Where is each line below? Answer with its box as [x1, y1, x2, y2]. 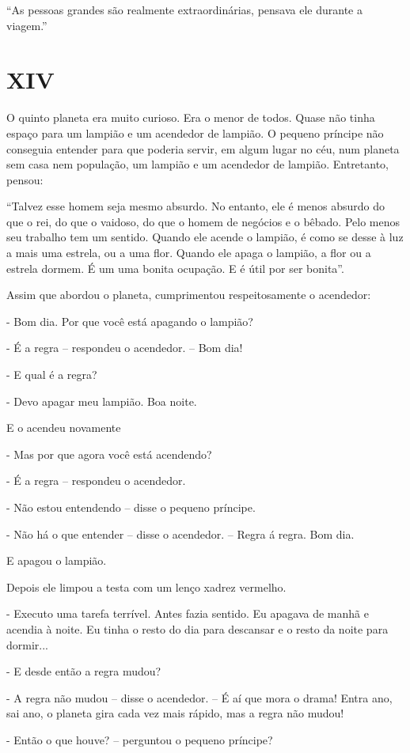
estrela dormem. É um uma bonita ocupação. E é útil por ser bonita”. [6, 259, 344, 276]
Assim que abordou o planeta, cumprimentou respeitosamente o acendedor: [6, 286, 371, 303]
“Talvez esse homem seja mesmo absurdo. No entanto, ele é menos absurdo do [6, 198, 385, 214]
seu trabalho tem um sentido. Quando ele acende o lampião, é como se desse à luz [6, 229, 404, 245]
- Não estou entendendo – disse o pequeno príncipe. [6, 499, 256, 515]
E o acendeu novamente [6, 419, 121, 436]
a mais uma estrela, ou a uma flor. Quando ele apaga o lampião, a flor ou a [6, 244, 371, 261]
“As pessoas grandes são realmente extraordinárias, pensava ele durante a [6, 2, 363, 17]
